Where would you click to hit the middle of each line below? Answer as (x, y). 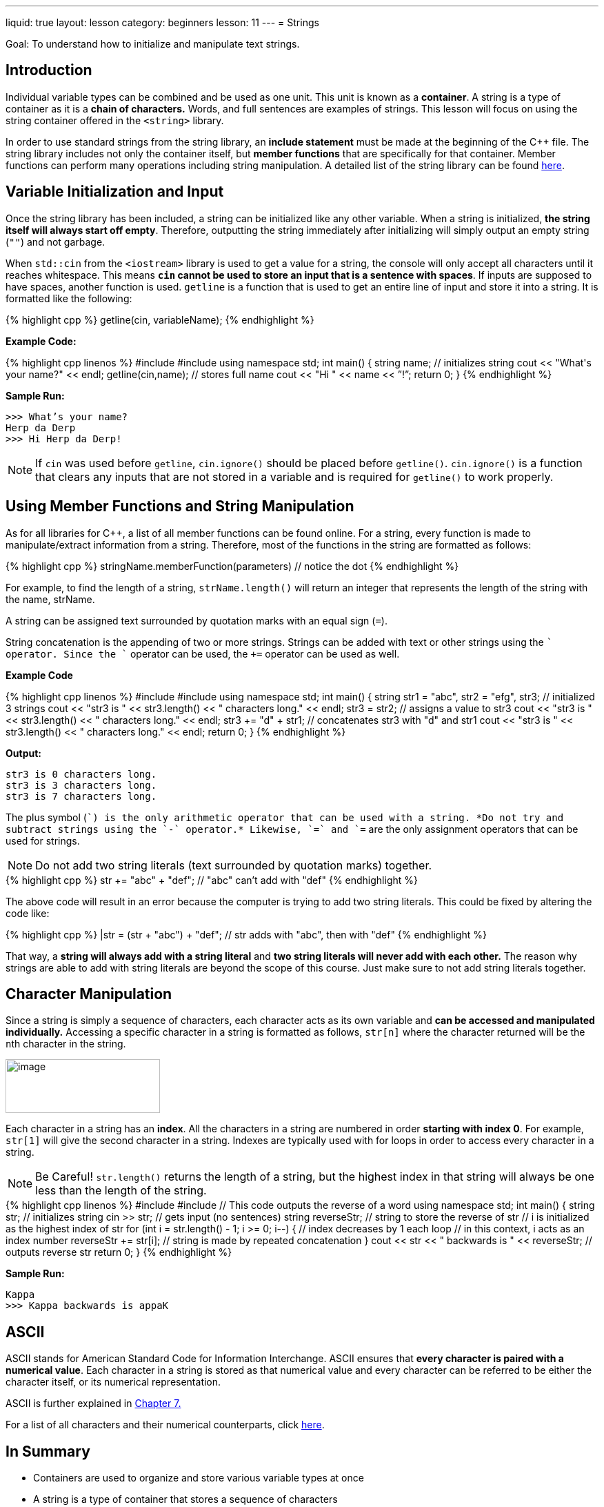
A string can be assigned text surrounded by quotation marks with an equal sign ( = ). (197, 620)
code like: (28, 913)
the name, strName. (50, 599)
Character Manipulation (89, 994)
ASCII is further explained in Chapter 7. (93, 1403)
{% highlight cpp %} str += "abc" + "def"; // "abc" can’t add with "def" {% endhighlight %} (212, 880)
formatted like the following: (69, 298)
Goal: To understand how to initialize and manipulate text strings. (153, 44)
